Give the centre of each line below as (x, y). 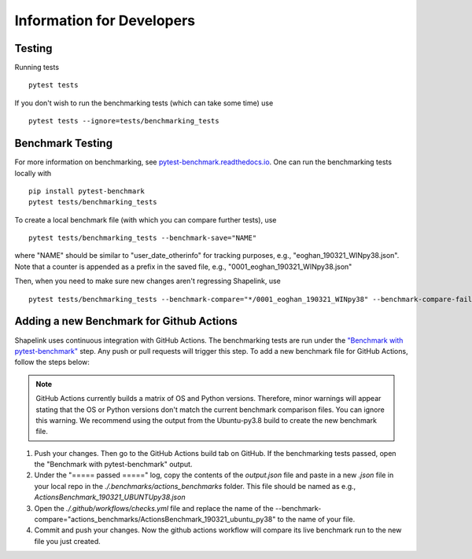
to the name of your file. (316, 520)
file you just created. (68, 541)
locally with (33, 173)
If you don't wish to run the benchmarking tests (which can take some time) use (144, 103)
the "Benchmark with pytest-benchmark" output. (113, 465)
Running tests (37, 68)
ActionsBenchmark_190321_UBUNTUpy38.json (110, 497)
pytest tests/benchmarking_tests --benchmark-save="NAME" (143, 238)
